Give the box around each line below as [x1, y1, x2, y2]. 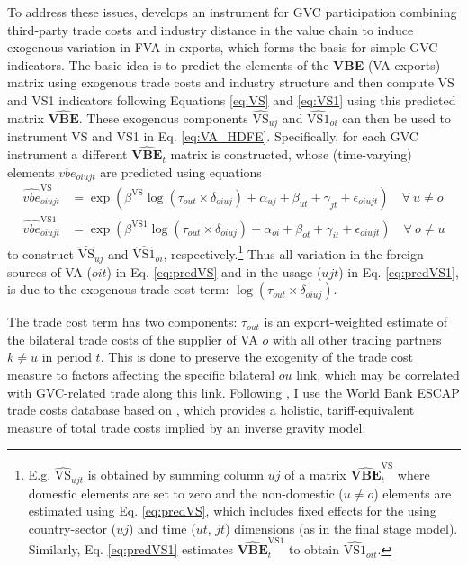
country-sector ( [28, 518, 117, 537]
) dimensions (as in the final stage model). [225, 518, 458, 537]
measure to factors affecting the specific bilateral [7, 365, 275, 384]
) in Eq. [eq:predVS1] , [338, 262, 459, 281]
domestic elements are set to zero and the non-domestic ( [28, 483, 344, 502]
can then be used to [341, 108, 452, 127]
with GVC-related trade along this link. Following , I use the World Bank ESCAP [7, 382, 460, 401]
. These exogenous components [78, 108, 248, 127]
